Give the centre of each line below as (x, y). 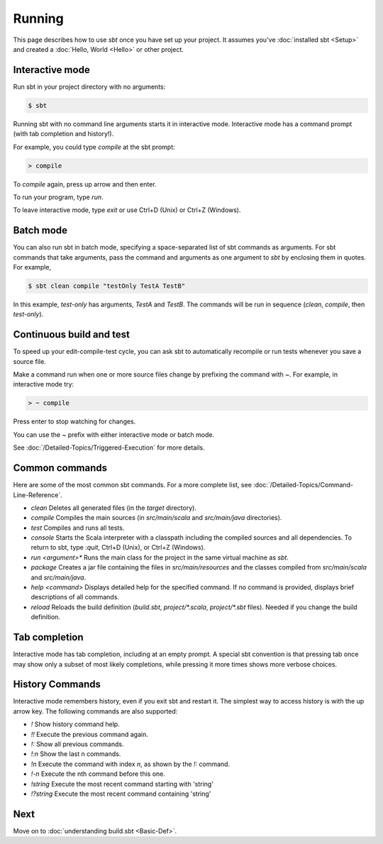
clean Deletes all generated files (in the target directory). (113, 508)
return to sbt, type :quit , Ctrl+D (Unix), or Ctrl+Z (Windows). (118, 548)
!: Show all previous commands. (77, 744)
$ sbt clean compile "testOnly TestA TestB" (107, 286)
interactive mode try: (44, 384)
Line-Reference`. (38, 495)
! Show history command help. (75, 724)
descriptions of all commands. (75, 597)
